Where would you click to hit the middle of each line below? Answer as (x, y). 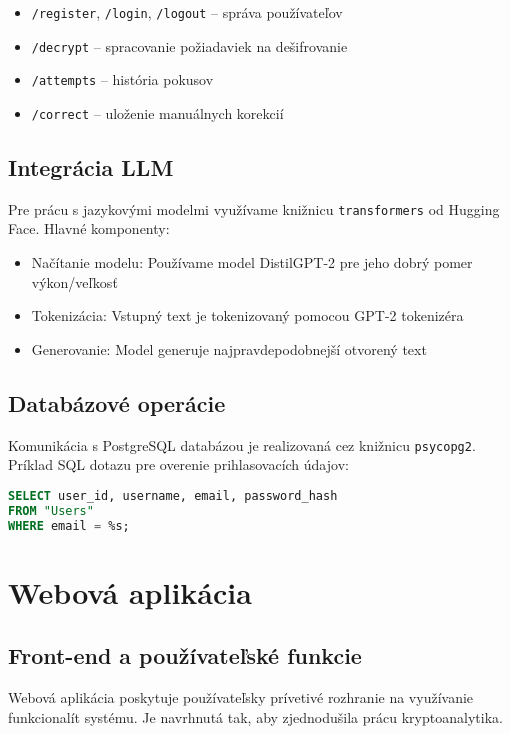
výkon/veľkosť (74, 281)
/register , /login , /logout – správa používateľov (187, 12)
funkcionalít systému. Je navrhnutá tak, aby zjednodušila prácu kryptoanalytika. (255, 716)
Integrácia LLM (91, 167)
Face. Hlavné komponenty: (89, 228)
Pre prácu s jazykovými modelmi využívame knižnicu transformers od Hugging (254, 208)
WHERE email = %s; (69, 525)
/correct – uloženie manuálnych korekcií (157, 112)
